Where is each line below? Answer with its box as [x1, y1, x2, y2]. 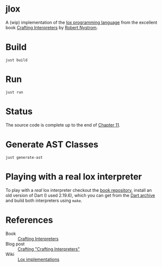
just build [5, 57, 28, 63]
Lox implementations [18, 256, 60, 262]
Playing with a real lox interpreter [5, 171, 142, 182]
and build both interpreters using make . [5, 198, 82, 203]
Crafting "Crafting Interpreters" [18, 246, 80, 252]
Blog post [5, 241, 25, 247]
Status [5, 106, 33, 117]
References [5, 215, 53, 225]
